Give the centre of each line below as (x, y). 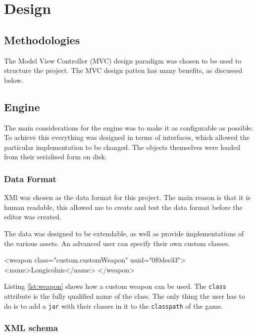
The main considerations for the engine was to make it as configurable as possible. (129, 127)
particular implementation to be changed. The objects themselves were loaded (122, 147)
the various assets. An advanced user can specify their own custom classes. (117, 243)
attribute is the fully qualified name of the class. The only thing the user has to (125, 296)
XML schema (31, 328)
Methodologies (42, 39)
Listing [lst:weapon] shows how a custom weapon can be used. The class (115, 286)
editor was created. (33, 217)
